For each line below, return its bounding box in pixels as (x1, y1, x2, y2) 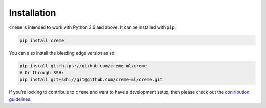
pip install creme (19, 37, 64, 43)
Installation (9, 7, 56, 18)
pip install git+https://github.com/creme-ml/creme (19, 63, 147, 68)
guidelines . (9, 96, 32, 102)
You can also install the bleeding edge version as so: (9, 50, 116, 56)
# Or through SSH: (19, 70, 64, 75)
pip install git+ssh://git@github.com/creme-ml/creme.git (19, 77, 163, 83)
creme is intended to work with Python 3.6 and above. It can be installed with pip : (9, 24, 176, 30)
